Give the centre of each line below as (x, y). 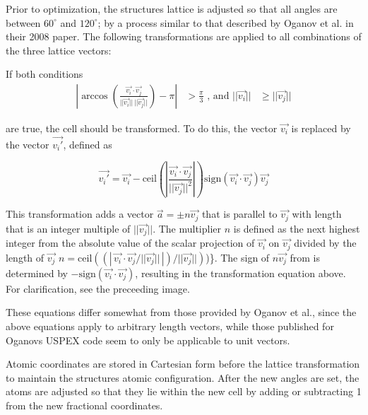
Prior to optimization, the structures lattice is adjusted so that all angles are (172, 8)
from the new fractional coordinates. (84, 405)
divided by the (325, 243)
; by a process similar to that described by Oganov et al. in (226, 22)
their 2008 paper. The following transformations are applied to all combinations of (184, 36)
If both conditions (44, 74)
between (23, 22)
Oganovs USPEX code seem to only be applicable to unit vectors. (148, 340)
